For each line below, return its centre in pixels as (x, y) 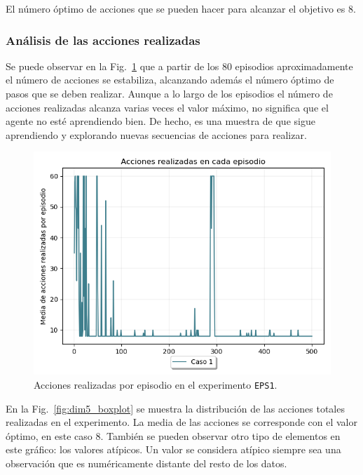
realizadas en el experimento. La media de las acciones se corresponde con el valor (181, 422)
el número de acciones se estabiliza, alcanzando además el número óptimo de (170, 80)
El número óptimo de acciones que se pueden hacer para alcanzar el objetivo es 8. (181, 8)
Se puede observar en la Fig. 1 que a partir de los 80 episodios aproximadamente (179, 66)
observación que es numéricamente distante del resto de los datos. (146, 463)
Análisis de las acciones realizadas (103, 40)
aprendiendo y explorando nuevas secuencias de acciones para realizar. (156, 134)
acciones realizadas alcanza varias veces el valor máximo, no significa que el (167, 107)
